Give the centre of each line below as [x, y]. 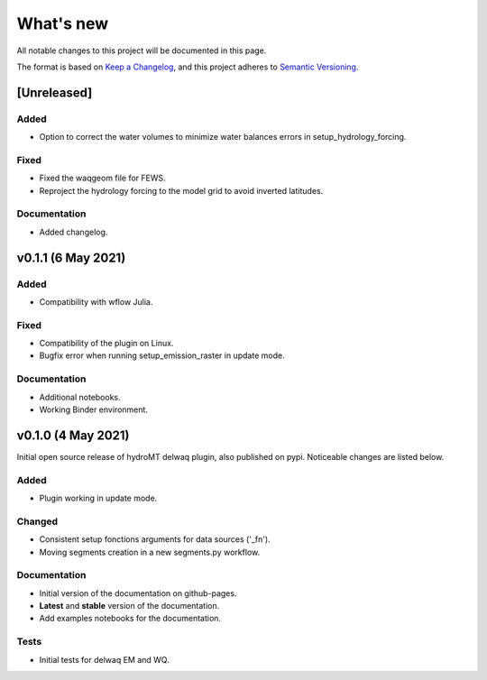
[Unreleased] [55, 92]
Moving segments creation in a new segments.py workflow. [150, 552]
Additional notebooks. [80, 397]
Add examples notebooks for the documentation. [130, 619]
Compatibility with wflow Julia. [96, 301]
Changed [37, 521]
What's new [63, 23]
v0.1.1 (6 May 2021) [71, 257]
